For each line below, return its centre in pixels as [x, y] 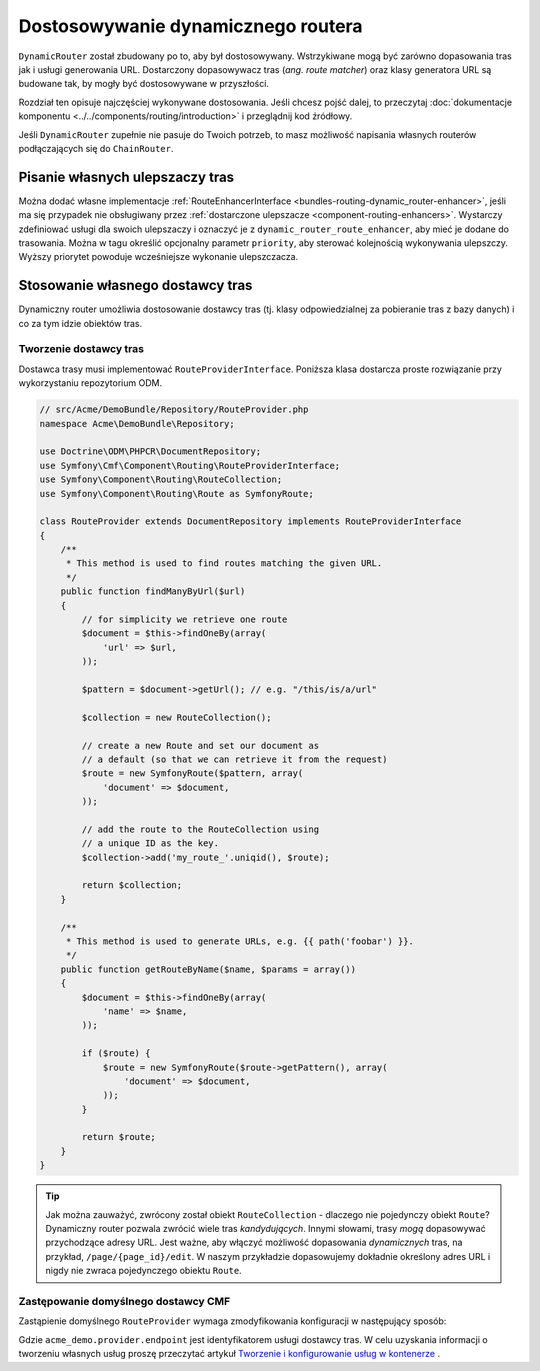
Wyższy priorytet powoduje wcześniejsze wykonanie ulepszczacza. [158, 257]
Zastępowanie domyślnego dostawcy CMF [124, 1301]
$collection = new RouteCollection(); [176, 717]
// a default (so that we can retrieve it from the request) [234, 759]
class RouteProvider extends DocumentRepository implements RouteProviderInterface [250, 521]
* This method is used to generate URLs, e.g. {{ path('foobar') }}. [240, 941]
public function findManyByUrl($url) [153, 591]
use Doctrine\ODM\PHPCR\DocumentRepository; [150, 451]
